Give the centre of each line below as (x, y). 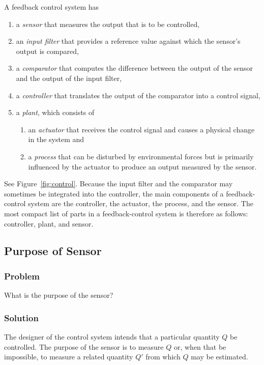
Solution (21, 317)
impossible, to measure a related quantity (69, 357)
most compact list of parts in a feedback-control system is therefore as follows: (126, 213)
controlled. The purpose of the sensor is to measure (84, 346)
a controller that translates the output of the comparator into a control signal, (138, 95)
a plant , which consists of (55, 112)
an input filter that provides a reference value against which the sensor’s (128, 41)
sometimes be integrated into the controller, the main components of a (114, 193)
